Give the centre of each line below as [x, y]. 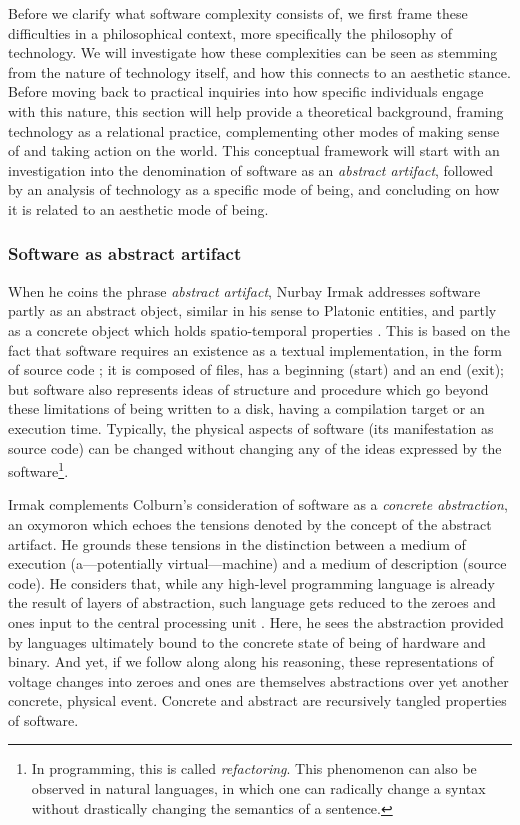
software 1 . [38, 469]
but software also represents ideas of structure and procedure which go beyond [248, 388]
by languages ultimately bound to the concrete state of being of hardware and [247, 641]
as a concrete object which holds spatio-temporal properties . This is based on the [259, 329]
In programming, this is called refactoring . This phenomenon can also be [254, 768]
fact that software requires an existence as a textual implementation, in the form [255, 349]
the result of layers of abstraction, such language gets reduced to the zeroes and [252, 602]
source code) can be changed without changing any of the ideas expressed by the [255, 447]
